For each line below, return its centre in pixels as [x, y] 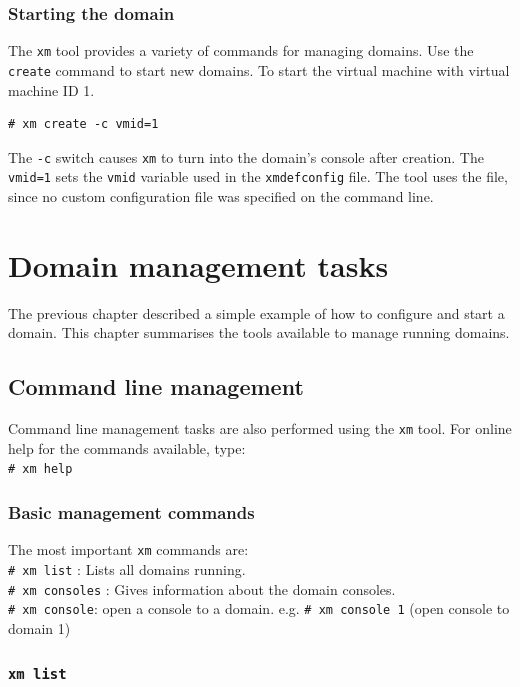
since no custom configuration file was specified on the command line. [221, 196]
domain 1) [39, 627]
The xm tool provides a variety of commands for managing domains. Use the [241, 50]
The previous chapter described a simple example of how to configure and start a [256, 312]
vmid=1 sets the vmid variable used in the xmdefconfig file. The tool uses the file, [258, 176]
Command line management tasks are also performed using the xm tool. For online [260, 428]
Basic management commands [131, 511]
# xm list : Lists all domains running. [127, 568]
